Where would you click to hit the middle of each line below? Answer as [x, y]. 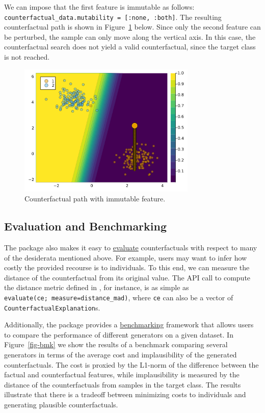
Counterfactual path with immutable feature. [95, 199]
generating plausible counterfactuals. [61, 405]
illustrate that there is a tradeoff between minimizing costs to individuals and [125, 394]
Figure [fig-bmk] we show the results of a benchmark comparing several [116, 344]
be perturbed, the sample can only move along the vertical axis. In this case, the [130, 36]
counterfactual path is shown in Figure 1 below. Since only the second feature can [132, 27]
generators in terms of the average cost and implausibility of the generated [121, 355]
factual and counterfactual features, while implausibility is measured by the [122, 375]
